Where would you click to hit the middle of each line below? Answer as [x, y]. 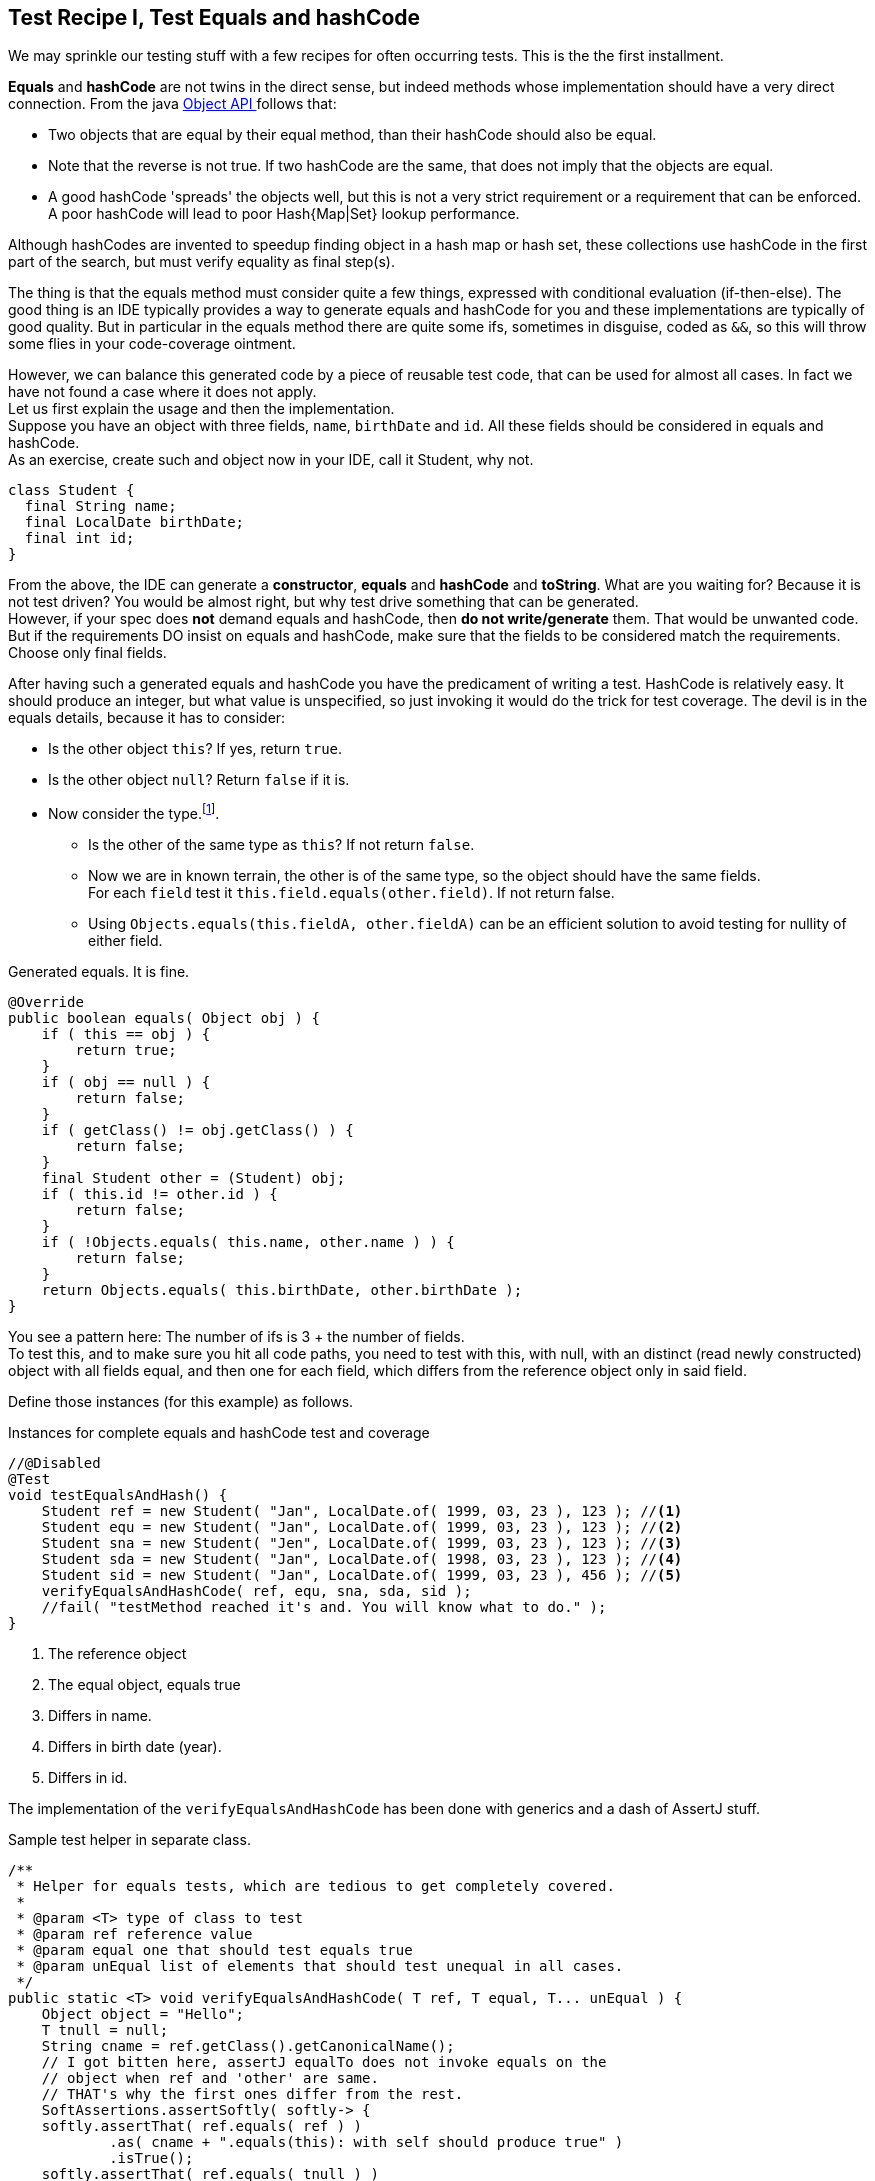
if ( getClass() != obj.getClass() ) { [197, 1130]
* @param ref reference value [134, 1934]
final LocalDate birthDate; [134, 522]
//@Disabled [54, 1463]
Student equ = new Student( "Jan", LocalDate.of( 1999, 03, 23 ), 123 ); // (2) [362, 1527]
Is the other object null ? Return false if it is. [199, 780]
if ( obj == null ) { [126, 1082]
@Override [46, 1002]
